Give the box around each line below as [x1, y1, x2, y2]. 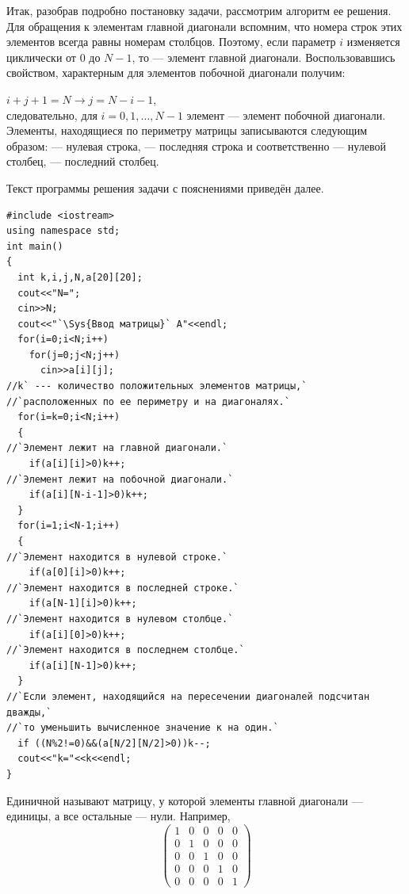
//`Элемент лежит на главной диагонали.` [6, 442, 228, 454]
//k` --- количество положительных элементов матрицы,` [6, 380, 308, 392]
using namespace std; [6, 225, 120, 237]
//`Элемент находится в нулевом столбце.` [6, 613, 234, 625]
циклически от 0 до [6, 48, 101, 65]
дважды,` [6, 706, 52, 718]
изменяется [346, 33, 400, 50]
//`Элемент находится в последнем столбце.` [6, 644, 245, 656]
